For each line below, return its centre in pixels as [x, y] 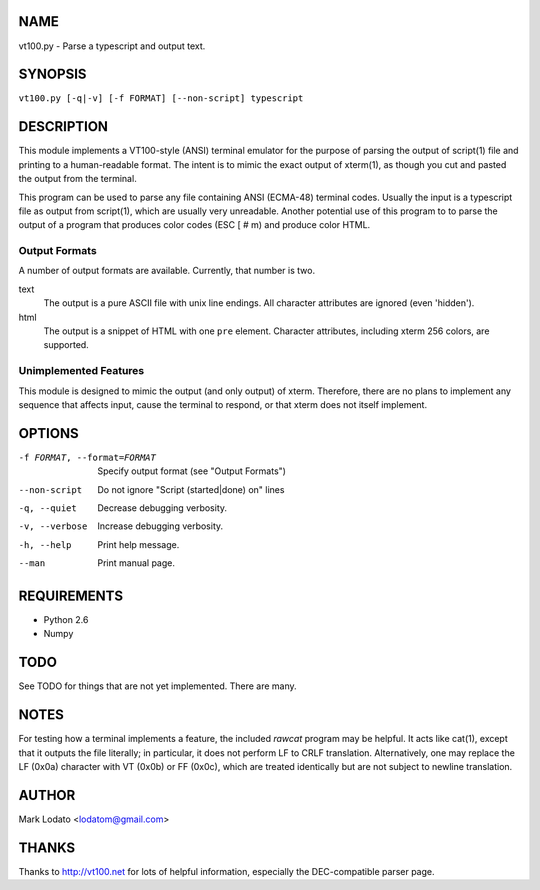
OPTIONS [48, 433]
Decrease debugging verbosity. [162, 507]
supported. [66, 345]
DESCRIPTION [63, 126]
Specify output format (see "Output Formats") [192, 471]
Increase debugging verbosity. [160, 526]
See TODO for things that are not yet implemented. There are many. [157, 686]
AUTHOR [47, 795]
